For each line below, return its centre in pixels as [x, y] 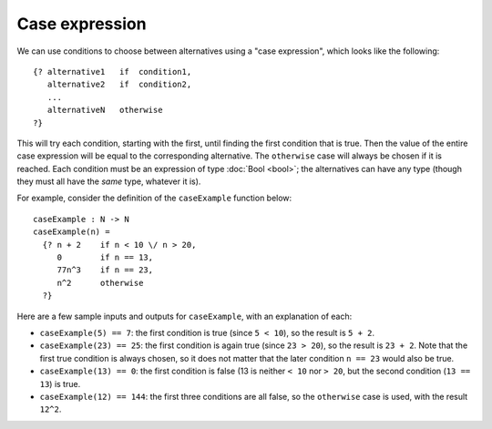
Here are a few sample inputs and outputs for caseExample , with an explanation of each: [184, 316]
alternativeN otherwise [105, 110]
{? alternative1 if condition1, [113, 71]
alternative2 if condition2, [119, 85]
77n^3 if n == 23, [105, 270]
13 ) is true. [60, 383]
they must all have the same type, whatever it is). [109, 181]
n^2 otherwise [100, 283]
